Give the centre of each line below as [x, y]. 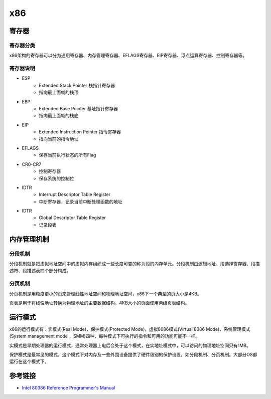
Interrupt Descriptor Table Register [75, 194]
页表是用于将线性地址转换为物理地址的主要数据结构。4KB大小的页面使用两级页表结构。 [99, 303]
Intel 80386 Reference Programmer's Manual [69, 388]
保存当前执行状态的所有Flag [67, 155]
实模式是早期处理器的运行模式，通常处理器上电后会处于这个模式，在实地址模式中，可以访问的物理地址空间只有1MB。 [130, 345]
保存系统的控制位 [56, 178]
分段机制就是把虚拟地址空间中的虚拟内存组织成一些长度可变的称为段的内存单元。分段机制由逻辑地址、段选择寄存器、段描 [134, 264]
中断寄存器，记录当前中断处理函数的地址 [81, 202]
